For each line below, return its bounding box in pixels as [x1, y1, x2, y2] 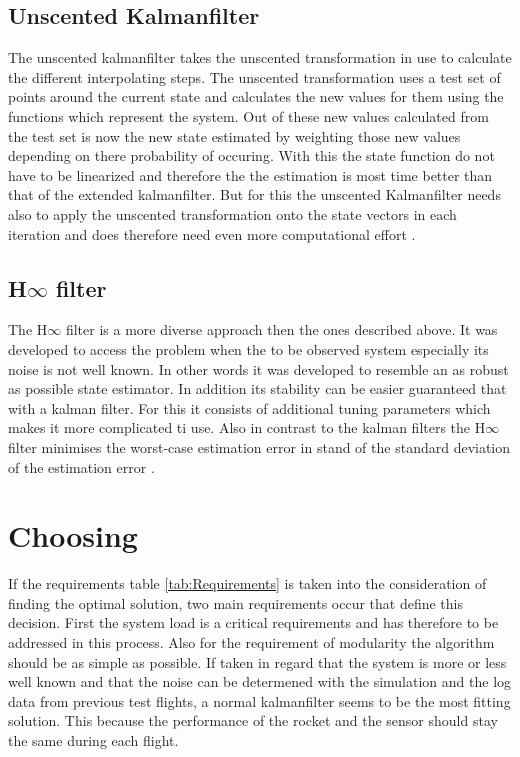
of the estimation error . [8, 456, 155, 477]
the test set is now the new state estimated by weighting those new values [8, 125, 461, 146]
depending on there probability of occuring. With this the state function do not [8, 145, 495, 166]
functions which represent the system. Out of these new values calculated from [8, 105, 489, 126]
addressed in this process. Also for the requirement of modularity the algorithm [8, 632, 495, 652]
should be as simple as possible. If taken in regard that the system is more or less [8, 651, 507, 672]
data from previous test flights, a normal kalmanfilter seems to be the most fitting [8, 690, 511, 711]
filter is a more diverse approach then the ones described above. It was [65, 319, 498, 340]
